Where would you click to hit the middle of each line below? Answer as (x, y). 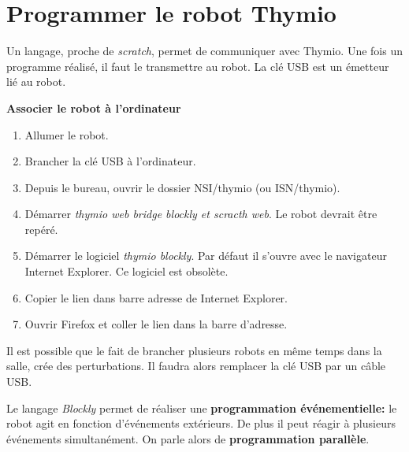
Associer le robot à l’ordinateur (94, 107)
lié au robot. (36, 82)
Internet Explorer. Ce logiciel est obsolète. (126, 271)
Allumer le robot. (67, 134)
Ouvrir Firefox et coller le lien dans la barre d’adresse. (156, 324)
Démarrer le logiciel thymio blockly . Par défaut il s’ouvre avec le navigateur (206, 256)
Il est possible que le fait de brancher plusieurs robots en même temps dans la (194, 350)
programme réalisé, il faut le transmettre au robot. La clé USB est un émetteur (198, 66)
